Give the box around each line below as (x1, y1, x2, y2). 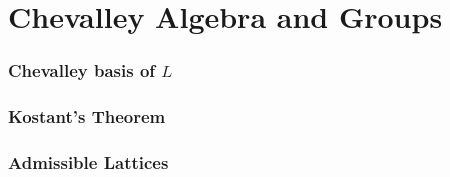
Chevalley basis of (8, 58, 156, 83)
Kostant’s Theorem (8, 104, 166, 129)
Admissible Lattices (8, 149, 169, 174)
